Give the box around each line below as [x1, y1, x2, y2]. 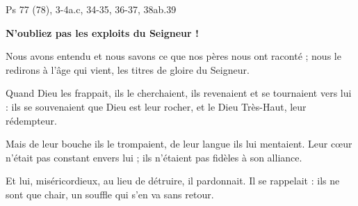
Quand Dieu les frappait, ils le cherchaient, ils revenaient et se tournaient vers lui [6, 86, 352, 100]
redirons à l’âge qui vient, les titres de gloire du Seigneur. [6, 62, 250, 77]
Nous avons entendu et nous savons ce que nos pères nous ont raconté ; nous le [6, 49, 341, 63]
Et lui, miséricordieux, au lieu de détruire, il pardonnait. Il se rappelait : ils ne [6, 173, 340, 188]
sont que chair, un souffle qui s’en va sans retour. [6, 187, 214, 201]
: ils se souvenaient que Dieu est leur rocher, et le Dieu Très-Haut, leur [6, 99, 307, 113]
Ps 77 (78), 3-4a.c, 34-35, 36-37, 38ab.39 [6, 2, 177, 16]
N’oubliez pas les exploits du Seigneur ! [6, 25, 199, 40]
